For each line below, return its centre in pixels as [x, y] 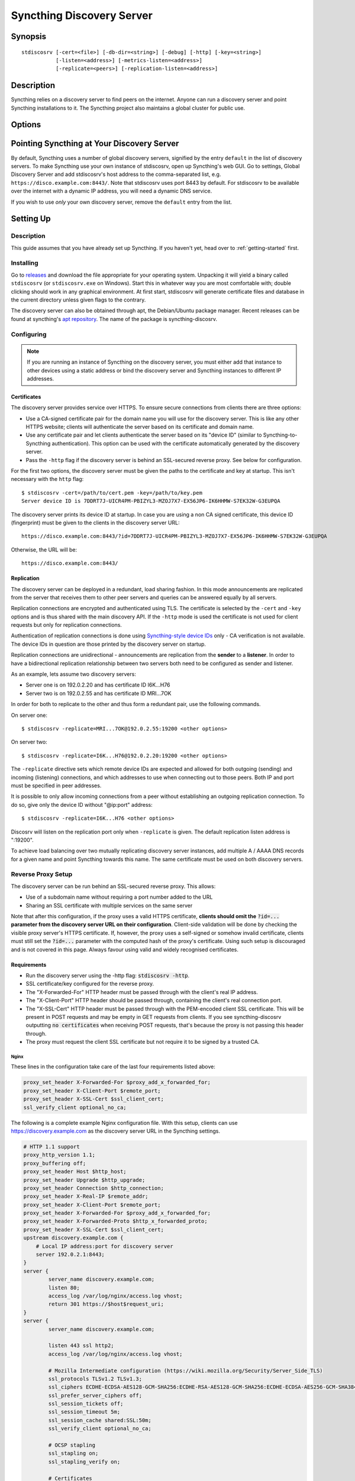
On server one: [29, 715]
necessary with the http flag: [47, 479]
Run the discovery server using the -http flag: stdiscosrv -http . [108, 975]
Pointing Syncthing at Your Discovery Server [95, 144]
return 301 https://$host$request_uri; [106, 1304]
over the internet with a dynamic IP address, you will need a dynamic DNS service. [112, 191]
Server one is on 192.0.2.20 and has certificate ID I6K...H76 [98, 685]
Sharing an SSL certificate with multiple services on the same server [109, 905]
